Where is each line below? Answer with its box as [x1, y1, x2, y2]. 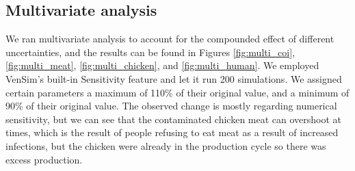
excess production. [5, 152, 83, 166]
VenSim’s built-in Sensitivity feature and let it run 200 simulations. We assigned [5, 71, 342, 85]
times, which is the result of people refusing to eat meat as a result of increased [5, 125, 339, 140]
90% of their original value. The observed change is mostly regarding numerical [5, 98, 337, 113]
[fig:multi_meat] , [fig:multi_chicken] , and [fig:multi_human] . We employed [5, 58, 319, 73]
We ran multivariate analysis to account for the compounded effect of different [5, 31, 334, 46]
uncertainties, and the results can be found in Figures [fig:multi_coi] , [5, 44, 295, 59]
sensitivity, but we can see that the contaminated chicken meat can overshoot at [5, 111, 342, 126]
